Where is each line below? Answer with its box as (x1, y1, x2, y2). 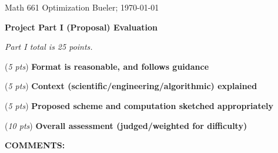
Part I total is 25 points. (5, 40, 93, 53)
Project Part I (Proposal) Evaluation (5, 21, 158, 33)
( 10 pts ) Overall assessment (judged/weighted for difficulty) (5, 119, 247, 131)
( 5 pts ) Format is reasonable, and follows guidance (5, 60, 209, 72)
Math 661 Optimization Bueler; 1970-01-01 (5, 1, 159, 13)
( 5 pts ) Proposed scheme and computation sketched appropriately (5, 99, 273, 111)
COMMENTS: (5, 139, 65, 151)
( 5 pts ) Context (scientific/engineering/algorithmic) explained (5, 80, 257, 92)
